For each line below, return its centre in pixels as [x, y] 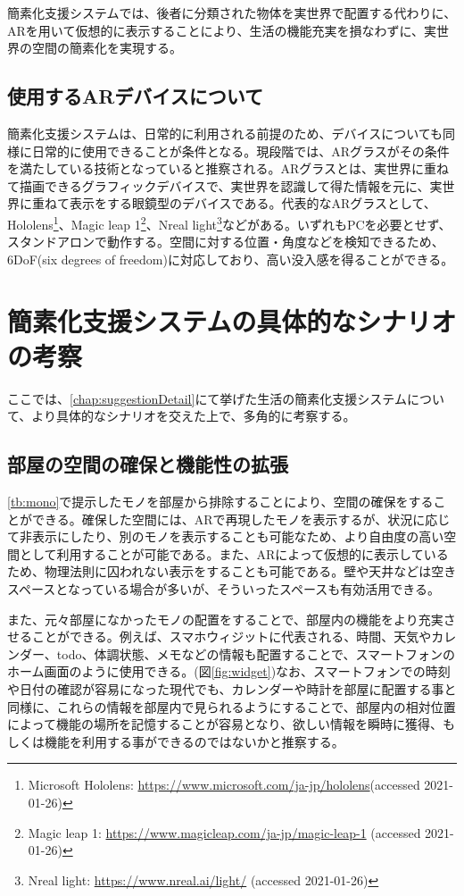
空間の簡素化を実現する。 [107, 48]
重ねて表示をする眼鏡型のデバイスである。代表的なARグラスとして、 [234, 203]
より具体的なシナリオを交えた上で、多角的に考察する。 [194, 416]
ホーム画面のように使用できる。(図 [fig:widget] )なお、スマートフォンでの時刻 [229, 671]
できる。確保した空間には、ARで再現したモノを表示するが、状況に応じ [241, 519]
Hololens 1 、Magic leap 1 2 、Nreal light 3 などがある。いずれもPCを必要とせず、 [229, 222]
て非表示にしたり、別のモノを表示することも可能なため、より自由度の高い [226, 536]
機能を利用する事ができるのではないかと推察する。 [194, 741]
